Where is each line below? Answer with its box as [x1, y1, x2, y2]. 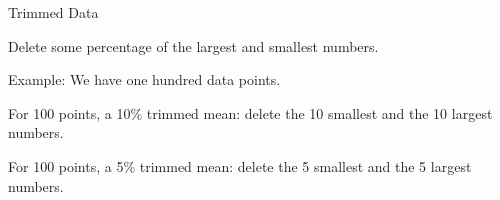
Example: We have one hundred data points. [8, 69, 281, 90]
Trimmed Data [8, 2, 99, 22]
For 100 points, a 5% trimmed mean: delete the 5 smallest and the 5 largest [8, 155, 472, 176]
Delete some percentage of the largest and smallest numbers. [8, 35, 379, 56]
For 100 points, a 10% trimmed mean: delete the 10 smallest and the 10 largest [8, 102, 493, 123]
